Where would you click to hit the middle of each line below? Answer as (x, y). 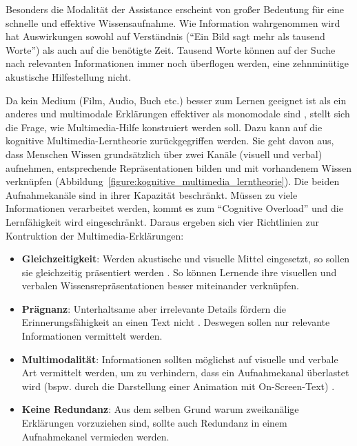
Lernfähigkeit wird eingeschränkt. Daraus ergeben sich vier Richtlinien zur (162, 221)
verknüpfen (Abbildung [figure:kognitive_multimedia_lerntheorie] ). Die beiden (173, 181)
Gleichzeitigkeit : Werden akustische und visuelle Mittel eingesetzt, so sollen (186, 259)
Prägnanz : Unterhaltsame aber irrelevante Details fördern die (154, 308)
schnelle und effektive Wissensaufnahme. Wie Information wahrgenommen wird (173, 22)
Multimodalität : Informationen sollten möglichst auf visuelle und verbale (180, 359)
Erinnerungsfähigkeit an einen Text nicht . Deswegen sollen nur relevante (176, 322)
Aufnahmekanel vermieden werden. (95, 436)
